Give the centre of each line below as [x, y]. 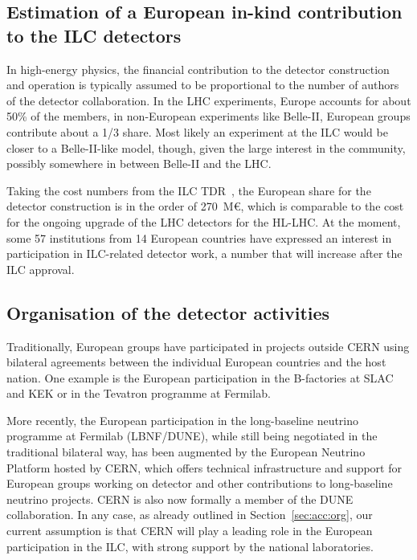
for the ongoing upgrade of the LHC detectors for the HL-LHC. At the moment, [204, 221]
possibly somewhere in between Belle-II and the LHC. [139, 164]
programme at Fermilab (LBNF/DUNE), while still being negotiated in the [192, 436]
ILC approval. [41, 269]
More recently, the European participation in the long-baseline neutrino [183, 420]
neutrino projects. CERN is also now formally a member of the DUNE [180, 499]
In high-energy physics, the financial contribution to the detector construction [198, 69]
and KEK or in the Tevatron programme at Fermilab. [139, 393]
